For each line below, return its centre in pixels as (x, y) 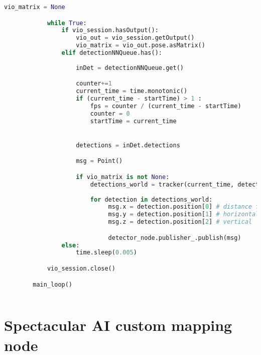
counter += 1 (94, 84)
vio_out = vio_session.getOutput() (135, 38)
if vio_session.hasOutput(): (110, 30)
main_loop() (53, 284)
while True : (67, 23)
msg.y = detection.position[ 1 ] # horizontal (184, 214)
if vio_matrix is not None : (123, 177)
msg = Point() (99, 161)
